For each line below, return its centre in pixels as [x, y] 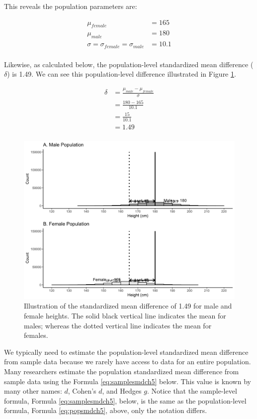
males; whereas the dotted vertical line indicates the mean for [118, 325]
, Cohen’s [82, 391]
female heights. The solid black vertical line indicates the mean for [125, 316]
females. [36, 335]
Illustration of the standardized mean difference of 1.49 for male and [128, 306]
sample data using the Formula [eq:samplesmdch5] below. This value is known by [128, 381]
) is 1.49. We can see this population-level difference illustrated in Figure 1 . [122, 74]
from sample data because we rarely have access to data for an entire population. [128, 362]
